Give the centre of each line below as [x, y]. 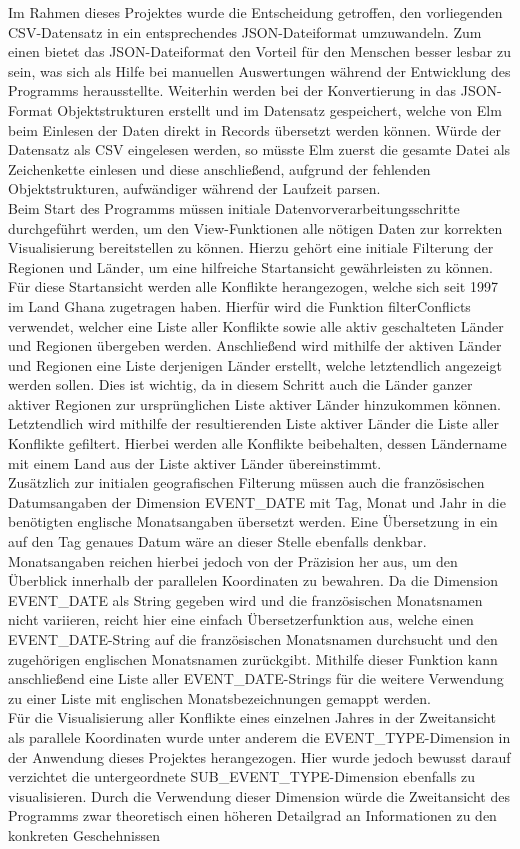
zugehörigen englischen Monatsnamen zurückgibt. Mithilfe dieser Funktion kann [253, 658]
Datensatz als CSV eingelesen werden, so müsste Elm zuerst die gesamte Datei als [259, 149]
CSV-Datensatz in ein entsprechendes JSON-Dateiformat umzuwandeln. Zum [245, 31]
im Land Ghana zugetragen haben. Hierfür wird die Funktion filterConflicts [239, 305]
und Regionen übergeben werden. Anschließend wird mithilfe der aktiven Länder [255, 345]
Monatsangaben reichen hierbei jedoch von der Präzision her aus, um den [233, 560]
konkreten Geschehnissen [84, 834]
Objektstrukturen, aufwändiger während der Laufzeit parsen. [194, 188]
